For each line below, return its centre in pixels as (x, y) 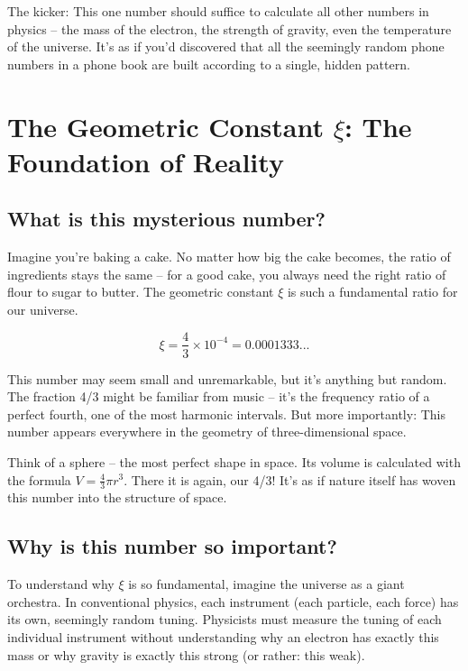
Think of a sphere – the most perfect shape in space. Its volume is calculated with (234, 461)
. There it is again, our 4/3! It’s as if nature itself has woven (290, 479)
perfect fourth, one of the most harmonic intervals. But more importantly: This (227, 414)
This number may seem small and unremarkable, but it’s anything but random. (227, 378)
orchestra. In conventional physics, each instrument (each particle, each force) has (233, 601)
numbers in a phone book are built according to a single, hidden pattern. (209, 64)
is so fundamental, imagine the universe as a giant (266, 584)
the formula (39, 479)
